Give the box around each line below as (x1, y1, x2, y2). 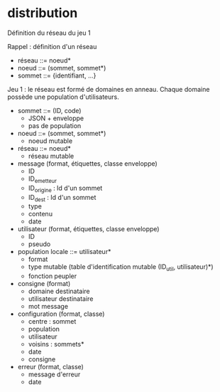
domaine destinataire (28, 287, 90, 296)
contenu (28, 210, 53, 218)
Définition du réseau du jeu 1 (7, 28, 91, 37)
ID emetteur (28, 174, 57, 184)
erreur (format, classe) (17, 363, 84, 371)
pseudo (28, 240, 51, 248)
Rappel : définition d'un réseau (7, 42, 97, 51)
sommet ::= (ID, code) (17, 106, 82, 115)
